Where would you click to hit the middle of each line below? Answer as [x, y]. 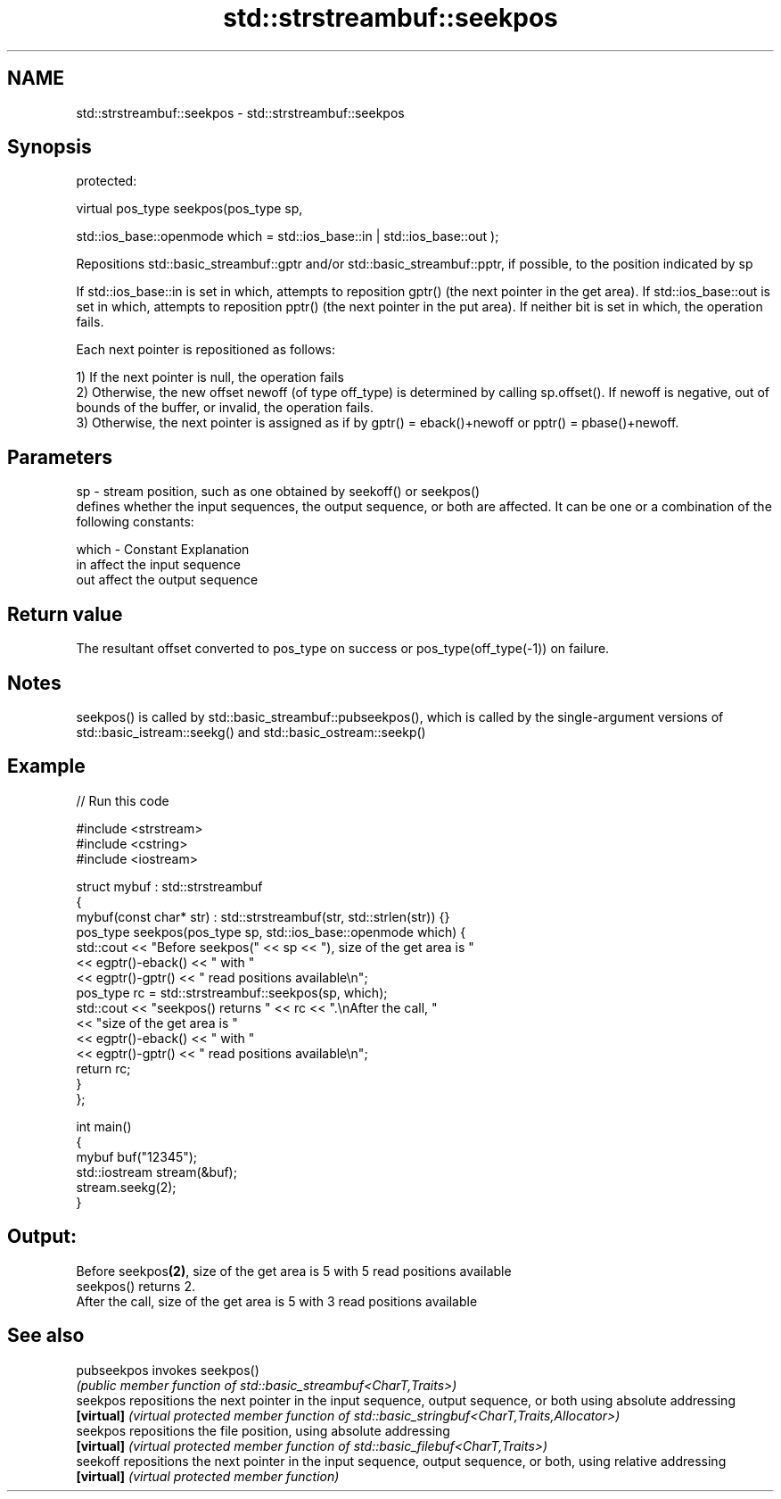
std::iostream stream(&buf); [156, 1172]
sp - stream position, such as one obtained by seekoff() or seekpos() [278, 492]
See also [46, 1336]
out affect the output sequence [167, 580]
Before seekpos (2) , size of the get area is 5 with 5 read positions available [294, 1271]
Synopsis [49, 147]
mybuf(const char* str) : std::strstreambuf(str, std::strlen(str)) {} [263, 916]
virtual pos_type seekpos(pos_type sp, [189, 209]
